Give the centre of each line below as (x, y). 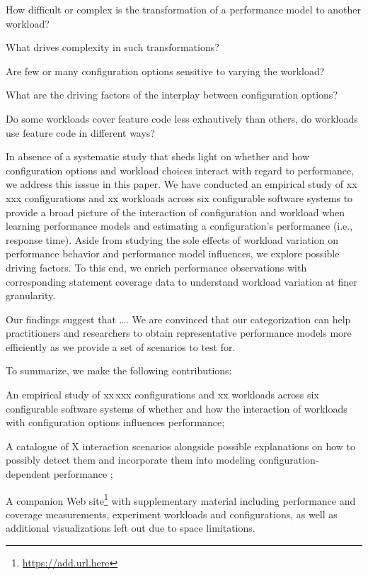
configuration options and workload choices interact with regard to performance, (180, 170)
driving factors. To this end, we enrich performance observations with (156, 267)
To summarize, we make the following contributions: (119, 370)
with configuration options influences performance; (115, 422)
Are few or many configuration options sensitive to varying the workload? (165, 71)
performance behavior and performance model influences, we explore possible (173, 253)
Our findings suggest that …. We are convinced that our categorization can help (178, 319)
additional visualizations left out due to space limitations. (131, 528)
